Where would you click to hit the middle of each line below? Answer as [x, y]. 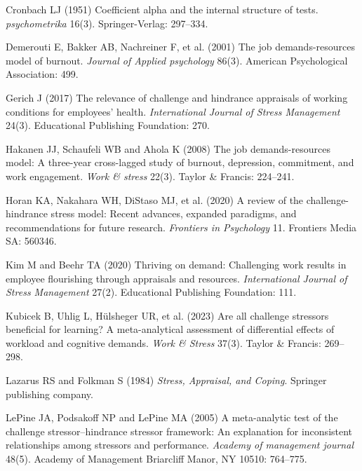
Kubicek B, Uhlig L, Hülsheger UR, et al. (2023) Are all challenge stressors [167, 315]
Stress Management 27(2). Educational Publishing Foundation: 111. [151, 292]
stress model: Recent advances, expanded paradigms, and [174, 213]
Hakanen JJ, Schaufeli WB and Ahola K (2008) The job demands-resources [168, 148]
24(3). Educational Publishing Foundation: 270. [108, 125]
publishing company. [49, 394]
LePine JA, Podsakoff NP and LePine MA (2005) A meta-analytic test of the [172, 417]
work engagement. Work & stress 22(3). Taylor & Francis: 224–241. [150, 176]
